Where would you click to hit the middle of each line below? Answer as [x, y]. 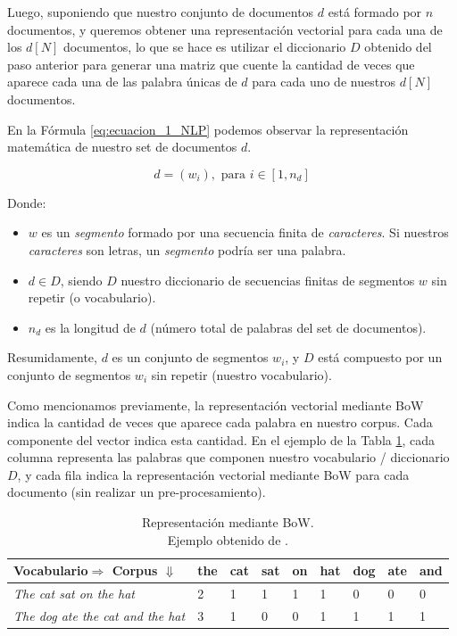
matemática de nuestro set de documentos [122, 147]
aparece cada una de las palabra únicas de [122, 82]
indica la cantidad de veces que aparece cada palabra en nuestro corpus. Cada [220, 422]
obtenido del [398, 47]
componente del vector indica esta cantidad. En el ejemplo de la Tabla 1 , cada [221, 439]
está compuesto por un [380, 357]
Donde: [27, 202]
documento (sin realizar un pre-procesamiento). [137, 492]
